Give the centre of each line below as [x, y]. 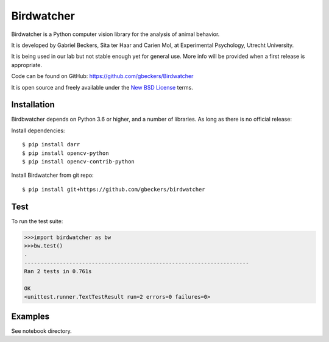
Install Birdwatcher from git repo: [52, 175]
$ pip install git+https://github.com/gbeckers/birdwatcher [114, 189]
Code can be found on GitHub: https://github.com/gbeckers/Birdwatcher [102, 76]
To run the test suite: [37, 221]
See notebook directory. [42, 331]
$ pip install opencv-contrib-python [79, 161]
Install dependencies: [38, 130]
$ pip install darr [51, 144]
